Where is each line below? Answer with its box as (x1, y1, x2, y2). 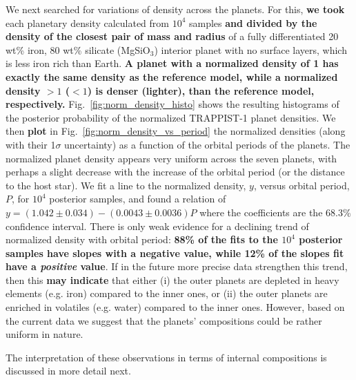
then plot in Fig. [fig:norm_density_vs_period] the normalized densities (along (6, 124, 346, 138)
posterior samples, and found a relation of (49, 191, 226, 206)
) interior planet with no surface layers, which (154, 42, 347, 57)
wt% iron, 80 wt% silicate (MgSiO (6, 42, 150, 57)
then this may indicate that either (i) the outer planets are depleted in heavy (6, 272, 339, 287)
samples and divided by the (189, 15, 317, 30)
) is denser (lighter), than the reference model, (87, 83, 315, 97)
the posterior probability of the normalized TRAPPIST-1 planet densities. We (6, 110, 336, 124)
